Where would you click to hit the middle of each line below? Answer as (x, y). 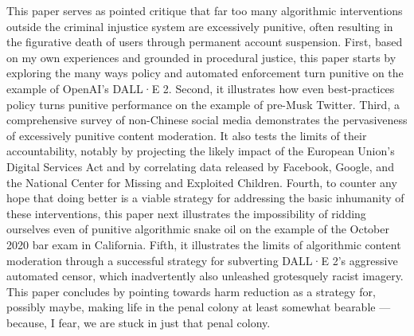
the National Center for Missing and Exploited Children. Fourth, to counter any (202, 182)
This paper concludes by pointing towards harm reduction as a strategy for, (191, 291)
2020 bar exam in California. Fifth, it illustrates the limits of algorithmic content (204, 244)
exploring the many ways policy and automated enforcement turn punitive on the (205, 73)
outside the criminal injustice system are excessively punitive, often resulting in (200, 26)
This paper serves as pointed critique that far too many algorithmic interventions (205, 10)
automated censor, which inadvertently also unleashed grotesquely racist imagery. (205, 276)
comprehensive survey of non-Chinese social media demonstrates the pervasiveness (207, 120)
